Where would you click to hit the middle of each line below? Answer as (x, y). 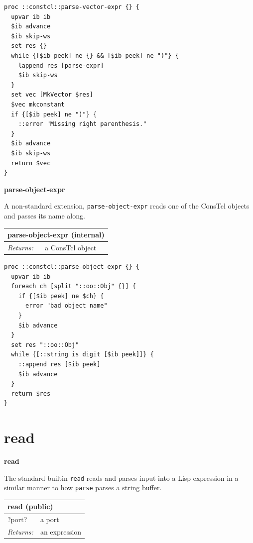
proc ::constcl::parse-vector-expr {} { (72, 7)
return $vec (31, 163)
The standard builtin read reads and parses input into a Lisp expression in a (121, 478)
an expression (61, 532)
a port (50, 519)
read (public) (30, 506)
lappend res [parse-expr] (61, 65)
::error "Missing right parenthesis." (82, 124)
